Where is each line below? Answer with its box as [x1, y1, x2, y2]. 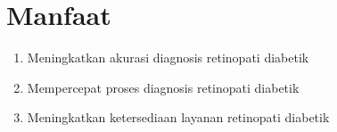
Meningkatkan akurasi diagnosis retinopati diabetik [27, 48, 309, 67]
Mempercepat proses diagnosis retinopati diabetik [27, 78, 300, 96]
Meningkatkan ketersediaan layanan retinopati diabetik [27, 108, 330, 127]
